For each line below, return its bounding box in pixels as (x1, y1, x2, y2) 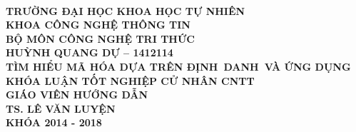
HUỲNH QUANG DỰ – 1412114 (6, 45, 173, 60)
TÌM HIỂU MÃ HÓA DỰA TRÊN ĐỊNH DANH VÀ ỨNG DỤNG (6, 59, 351, 73)
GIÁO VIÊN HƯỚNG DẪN (6, 87, 148, 102)
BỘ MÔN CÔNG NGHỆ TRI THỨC (6, 31, 195, 46)
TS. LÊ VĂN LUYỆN (6, 101, 116, 116)
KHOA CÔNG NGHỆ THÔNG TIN (6, 17, 190, 32)
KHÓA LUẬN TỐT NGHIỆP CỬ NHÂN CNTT (6, 73, 255, 88)
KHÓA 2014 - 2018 (6, 115, 102, 130)
